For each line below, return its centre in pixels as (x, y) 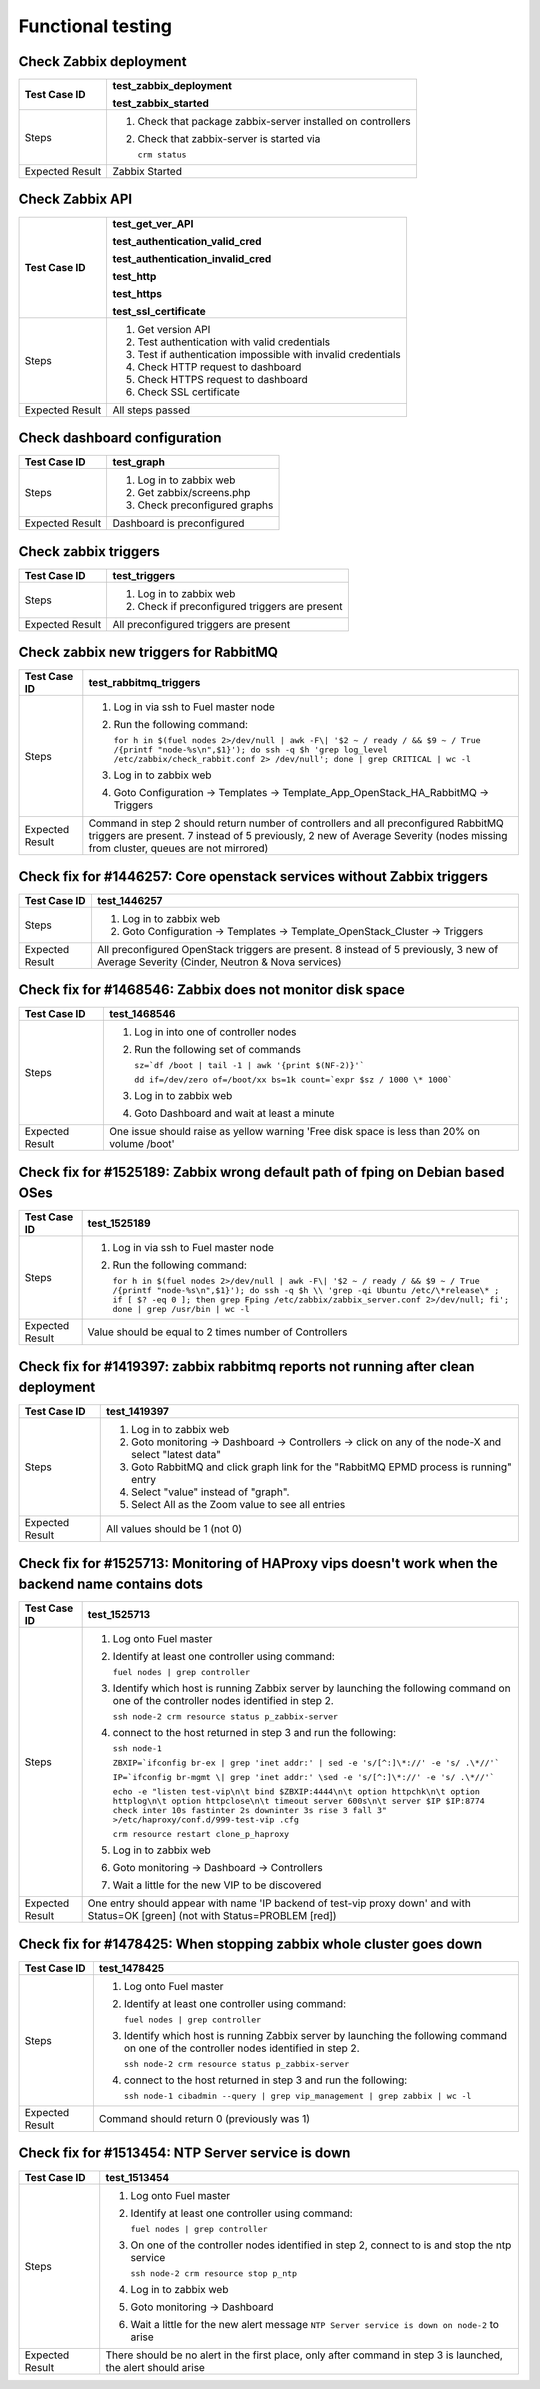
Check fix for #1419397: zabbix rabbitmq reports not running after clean (246, 1366)
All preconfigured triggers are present (201, 624)
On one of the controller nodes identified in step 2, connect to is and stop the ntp (321, 2245)
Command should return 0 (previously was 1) (204, 2118)
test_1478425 (131, 1968)
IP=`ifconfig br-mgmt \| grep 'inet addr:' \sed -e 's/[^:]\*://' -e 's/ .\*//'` (303, 1777)
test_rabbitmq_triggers (144, 683)
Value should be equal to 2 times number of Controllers (217, 1332)
